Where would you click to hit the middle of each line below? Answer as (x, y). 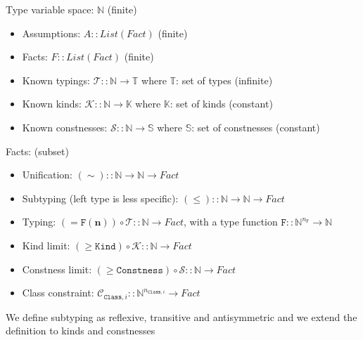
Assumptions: (51, 33)
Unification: (47, 175)
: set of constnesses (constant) (256, 127)
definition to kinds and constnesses (81, 331)
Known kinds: (52, 104)
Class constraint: (58, 293)
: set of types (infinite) (224, 80)
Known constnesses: (65, 127)
